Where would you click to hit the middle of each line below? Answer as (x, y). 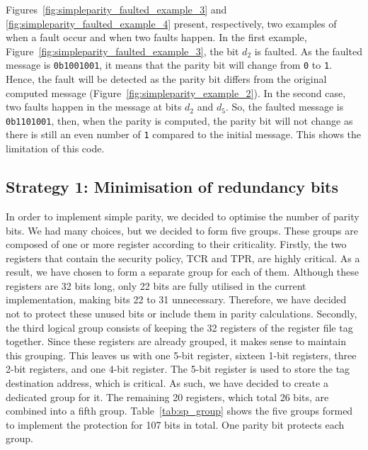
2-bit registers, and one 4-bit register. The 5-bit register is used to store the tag (178, 369)
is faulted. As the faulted (308, 51)
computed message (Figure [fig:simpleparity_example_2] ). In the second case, (176, 92)
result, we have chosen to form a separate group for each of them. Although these (183, 272)
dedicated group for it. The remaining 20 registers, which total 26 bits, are (167, 396)
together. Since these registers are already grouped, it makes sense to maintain (176, 341)
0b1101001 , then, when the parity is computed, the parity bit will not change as (179, 120)
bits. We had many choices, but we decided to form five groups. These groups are (182, 230)
